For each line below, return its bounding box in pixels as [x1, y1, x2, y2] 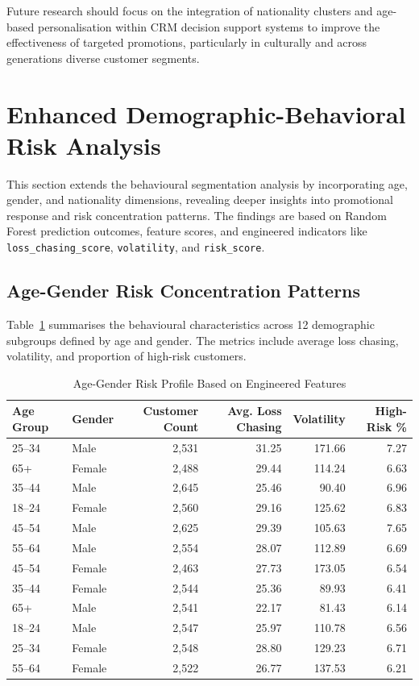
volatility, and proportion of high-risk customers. [6, 347, 247, 364]
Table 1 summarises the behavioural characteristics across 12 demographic [6, 315, 375, 332]
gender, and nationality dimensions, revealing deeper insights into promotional [6, 191, 394, 208]
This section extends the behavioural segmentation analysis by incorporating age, [6, 175, 408, 192]
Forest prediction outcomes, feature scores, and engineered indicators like [6, 222, 367, 239]
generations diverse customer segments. [6, 49, 200, 66]
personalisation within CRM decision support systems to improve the [37, 18, 380, 35]
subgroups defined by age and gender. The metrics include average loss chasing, [6, 331, 399, 348]
